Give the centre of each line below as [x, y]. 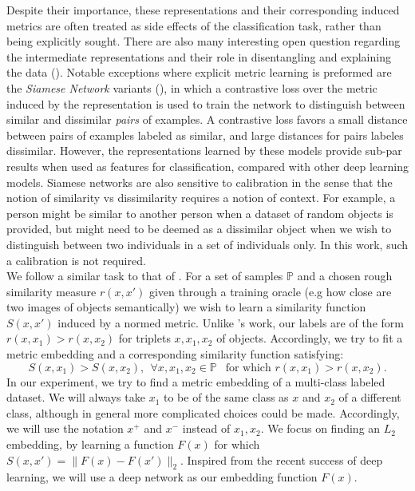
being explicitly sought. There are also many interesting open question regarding [204, 41]
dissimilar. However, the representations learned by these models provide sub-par [204, 150]
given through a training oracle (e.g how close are [270, 291]
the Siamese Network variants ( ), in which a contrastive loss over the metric [192, 87]
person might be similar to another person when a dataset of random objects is [200, 213]
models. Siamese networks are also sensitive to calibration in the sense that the [200, 182]
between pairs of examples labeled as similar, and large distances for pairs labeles [205, 135]
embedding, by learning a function [90, 444]
